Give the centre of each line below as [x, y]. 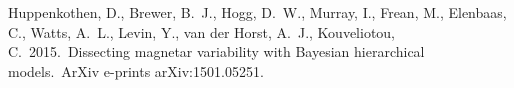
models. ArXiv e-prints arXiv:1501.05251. [136, 70]
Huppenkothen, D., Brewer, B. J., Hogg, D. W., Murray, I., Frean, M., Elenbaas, [257, 12]
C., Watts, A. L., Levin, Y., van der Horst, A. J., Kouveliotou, [202, 31]
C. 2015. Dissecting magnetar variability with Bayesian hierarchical [216, 51]
